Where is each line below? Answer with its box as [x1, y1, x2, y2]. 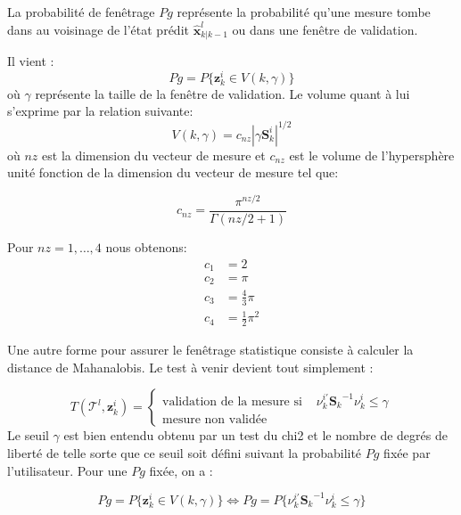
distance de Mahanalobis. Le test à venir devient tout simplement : [7, 357, 374, 376]
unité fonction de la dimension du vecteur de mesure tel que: [7, 163, 339, 182]
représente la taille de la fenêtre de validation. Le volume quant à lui [35, 84, 410, 102]
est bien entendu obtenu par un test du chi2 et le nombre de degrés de [63, 426, 448, 445]
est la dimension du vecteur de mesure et [42, 145, 266, 164]
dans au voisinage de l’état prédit [7, 20, 189, 38]
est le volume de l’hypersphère [289, 145, 455, 164]
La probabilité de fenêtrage [7, 3, 155, 20]
